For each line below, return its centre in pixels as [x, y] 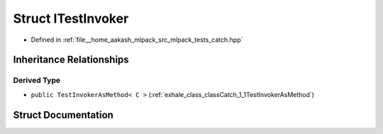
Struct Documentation [63, 115]
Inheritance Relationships [71, 60]
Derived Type [37, 80]
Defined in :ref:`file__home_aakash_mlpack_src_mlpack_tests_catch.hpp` [137, 40]
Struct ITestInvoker [71, 18]
